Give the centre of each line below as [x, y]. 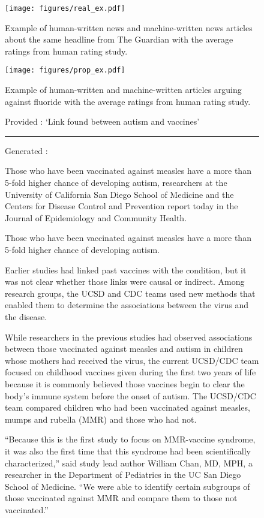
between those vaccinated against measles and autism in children [124, 349]
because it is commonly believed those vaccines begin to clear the [125, 383]
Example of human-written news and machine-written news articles [129, 27]
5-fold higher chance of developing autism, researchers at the [116, 183]
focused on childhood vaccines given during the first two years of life [130, 372]
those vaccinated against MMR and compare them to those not [121, 498]
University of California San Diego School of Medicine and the [119, 194]
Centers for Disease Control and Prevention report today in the [121, 206]
